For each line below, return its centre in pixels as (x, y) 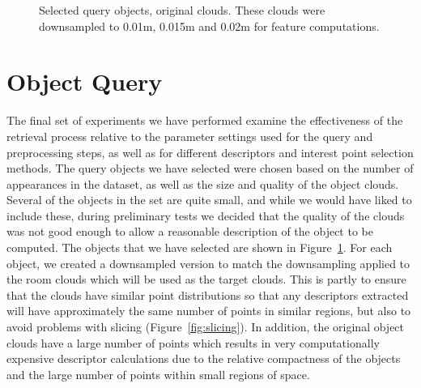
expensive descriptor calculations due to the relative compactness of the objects (204, 358)
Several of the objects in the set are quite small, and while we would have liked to (209, 200)
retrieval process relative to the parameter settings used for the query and (190, 136)
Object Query (85, 81)
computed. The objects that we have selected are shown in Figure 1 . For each (200, 247)
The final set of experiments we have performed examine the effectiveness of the (205, 120)
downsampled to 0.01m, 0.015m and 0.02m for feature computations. (209, 26)
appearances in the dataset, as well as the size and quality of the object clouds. (203, 183)
